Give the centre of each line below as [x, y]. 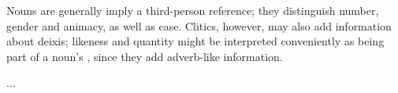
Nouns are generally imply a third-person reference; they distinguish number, [193, 10]
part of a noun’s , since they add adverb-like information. [145, 56]
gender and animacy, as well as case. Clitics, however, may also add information [199, 25]
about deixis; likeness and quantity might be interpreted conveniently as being [195, 41]
